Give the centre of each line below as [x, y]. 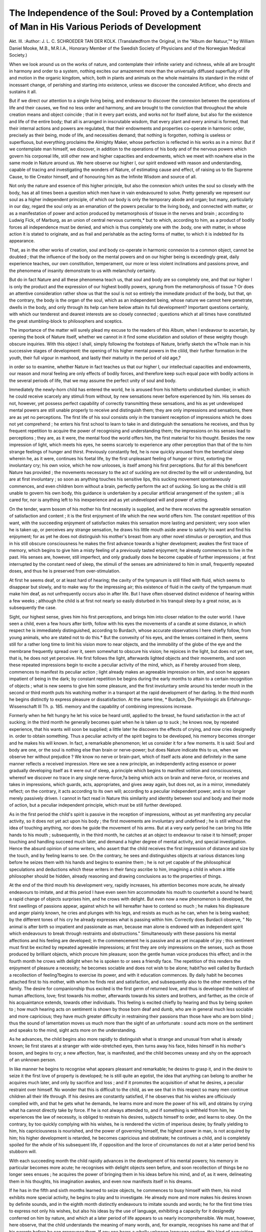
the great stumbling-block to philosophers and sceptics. [66, 321]
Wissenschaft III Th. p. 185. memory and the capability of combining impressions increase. [101, 706]
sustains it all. [23, 92]
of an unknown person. [33, 1060]
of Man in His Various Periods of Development [105, 27]
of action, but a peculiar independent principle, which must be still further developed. [96, 805]
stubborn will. [23, 1152]
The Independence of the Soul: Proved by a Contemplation [131, 13]
